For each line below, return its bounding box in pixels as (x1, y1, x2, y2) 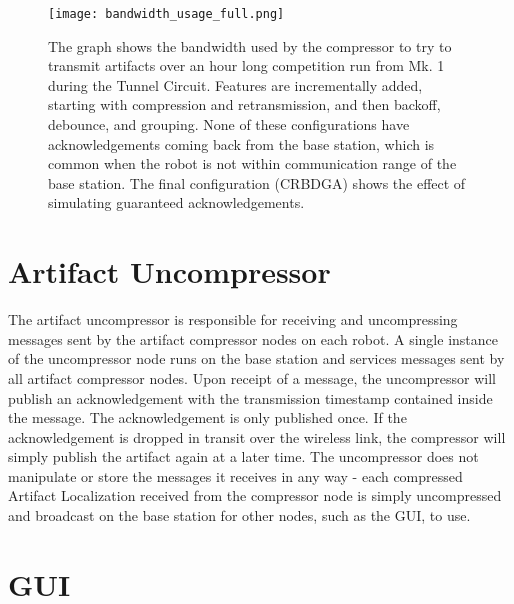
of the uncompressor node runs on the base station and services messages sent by (8, 348, 505, 369)
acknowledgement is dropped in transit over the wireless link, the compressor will (8, 426, 506, 447)
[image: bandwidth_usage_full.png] (48, 7, 285, 21)
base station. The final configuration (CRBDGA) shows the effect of (48, 172, 466, 193)
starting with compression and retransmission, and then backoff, (48, 94, 441, 115)
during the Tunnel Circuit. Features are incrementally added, (48, 74, 423, 95)
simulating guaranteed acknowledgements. (48, 192, 305, 213)
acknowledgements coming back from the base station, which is (48, 133, 435, 154)
